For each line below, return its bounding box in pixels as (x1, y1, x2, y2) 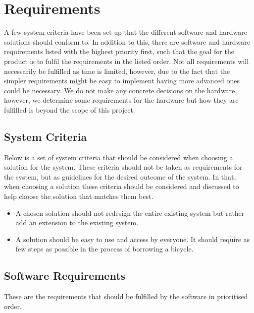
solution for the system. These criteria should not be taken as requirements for (4, 162, 243, 172)
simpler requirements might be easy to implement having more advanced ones (4, 75, 240, 86)
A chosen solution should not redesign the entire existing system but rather (15, 207, 245, 218)
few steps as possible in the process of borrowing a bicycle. (15, 244, 194, 254)
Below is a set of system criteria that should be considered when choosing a (4, 152, 233, 162)
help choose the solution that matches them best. (4, 191, 153, 201)
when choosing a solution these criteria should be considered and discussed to (4, 181, 239, 191)
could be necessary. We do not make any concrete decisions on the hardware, (4, 85, 237, 95)
